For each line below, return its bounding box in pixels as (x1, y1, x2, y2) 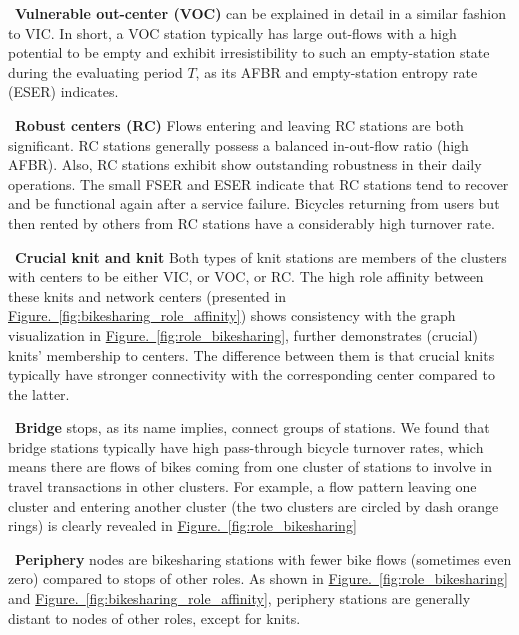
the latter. (8, 383, 70, 404)
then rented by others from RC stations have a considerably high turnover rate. (8, 212, 495, 233)
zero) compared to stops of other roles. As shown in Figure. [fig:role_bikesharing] (8, 568, 508, 589)
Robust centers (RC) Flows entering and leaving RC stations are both (15, 114, 464, 135)
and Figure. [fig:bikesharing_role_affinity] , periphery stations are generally (8, 588, 471, 609)
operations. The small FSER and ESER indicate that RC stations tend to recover (8, 173, 509, 194)
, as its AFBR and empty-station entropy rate (195, 61, 478, 82)
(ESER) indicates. (8, 81, 119, 102)
